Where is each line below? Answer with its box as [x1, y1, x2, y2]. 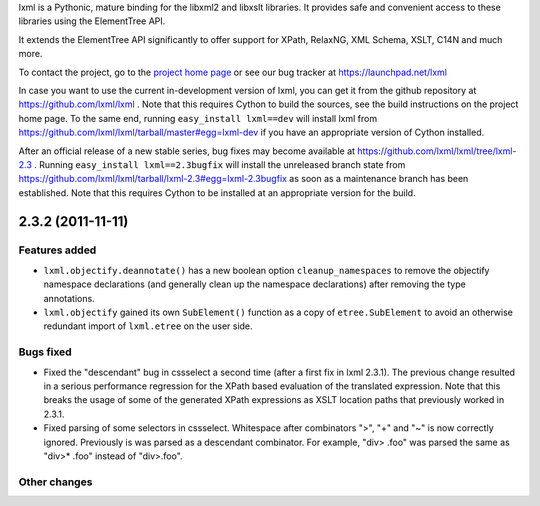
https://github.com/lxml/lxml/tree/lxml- [356, 145, 517, 157]
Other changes [18, 475, 93, 489]
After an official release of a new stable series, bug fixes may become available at [18, 145, 355, 157]
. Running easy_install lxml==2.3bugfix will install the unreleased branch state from [33, 158, 406, 170]
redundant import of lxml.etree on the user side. [43, 320, 254, 332]
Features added [18, 243, 97, 257]
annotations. [43, 292, 95, 304]
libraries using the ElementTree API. [18, 15, 166, 27]
